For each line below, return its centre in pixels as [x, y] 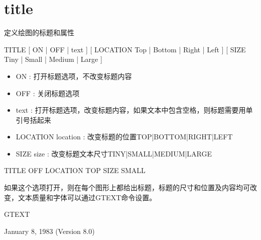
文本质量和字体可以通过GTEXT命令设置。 [87, 197]
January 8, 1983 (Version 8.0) [49, 231]
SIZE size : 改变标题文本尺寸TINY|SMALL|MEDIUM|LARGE [114, 153]
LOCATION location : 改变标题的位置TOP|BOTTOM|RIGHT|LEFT [124, 137]
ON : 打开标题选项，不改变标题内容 [74, 76]
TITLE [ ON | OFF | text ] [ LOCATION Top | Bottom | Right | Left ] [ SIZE [125, 49]
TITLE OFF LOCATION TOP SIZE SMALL [75, 170]
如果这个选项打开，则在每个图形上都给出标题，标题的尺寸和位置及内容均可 [127, 187]
